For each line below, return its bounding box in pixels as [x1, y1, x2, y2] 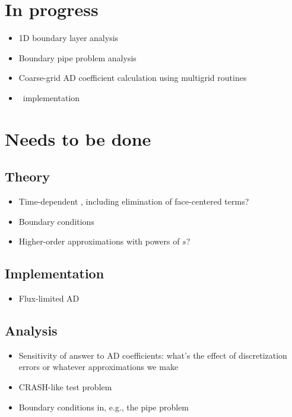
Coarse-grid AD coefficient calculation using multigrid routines [18, 71, 247, 84]
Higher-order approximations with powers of [18, 235, 180, 247]
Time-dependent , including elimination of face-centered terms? [18, 195, 249, 208]
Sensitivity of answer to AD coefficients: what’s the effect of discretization [18, 349, 287, 361]
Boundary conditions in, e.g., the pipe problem [18, 400, 189, 413]
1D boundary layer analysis [18, 32, 119, 44]
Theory [5, 167, 50, 186]
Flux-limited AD [18, 292, 80, 305]
